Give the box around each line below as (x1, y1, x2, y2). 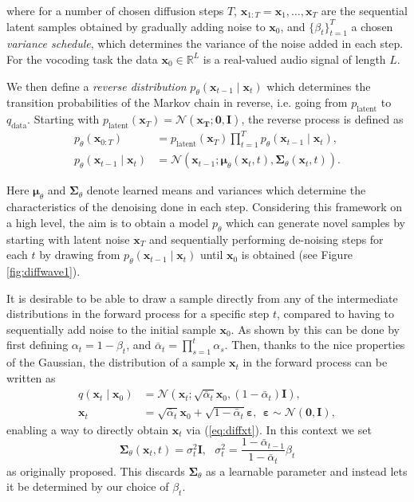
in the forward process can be (242, 354, 388, 371)
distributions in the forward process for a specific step (6, 305, 270, 322)
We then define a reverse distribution (6, 77, 187, 94)
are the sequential (321, 2, 408, 18)
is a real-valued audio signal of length (203, 50, 386, 67)
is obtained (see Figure (241, 246, 353, 263)
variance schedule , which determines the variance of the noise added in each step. (6, 35, 404, 52)
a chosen (351, 18, 393, 34)
